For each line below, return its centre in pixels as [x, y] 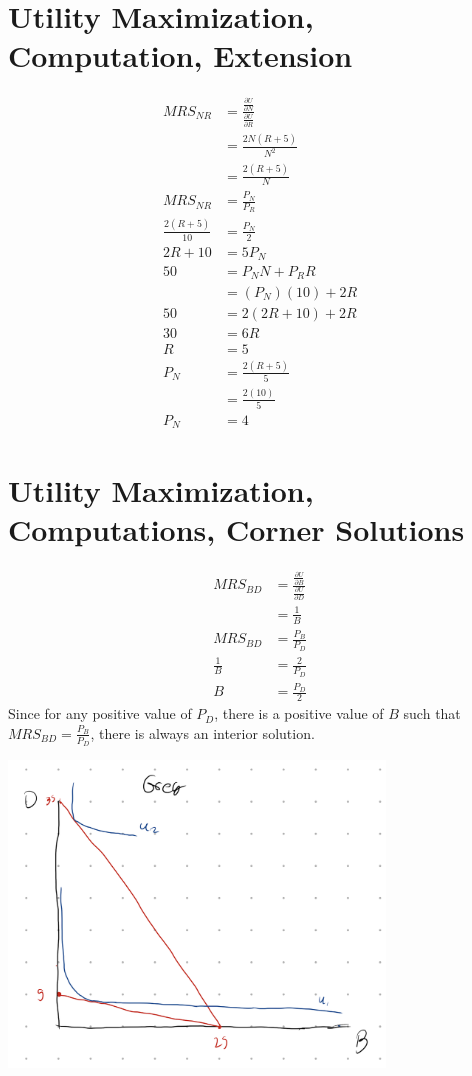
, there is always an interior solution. [202, 732]
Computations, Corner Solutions [236, 528]
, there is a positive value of [299, 713]
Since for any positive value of [100, 713]
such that [432, 713]
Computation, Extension [180, 55]
